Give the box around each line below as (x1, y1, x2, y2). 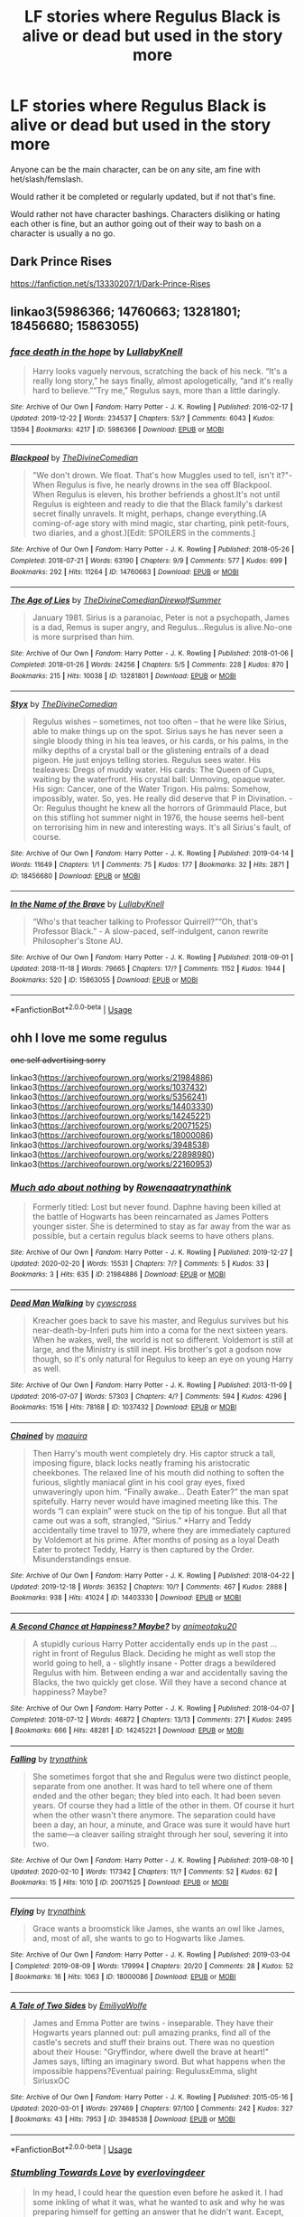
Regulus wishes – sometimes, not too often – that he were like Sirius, (32, 716, 287, 727)
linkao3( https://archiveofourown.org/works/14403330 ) (10, 1100, 215, 1111)
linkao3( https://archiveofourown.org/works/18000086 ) (10, 1129, 214, 1140)
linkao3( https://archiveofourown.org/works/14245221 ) (10, 1110, 211, 1121)
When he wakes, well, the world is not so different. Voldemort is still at (32, 1335, 294, 1345)
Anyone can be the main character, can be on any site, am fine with (10, 164, 261, 175)
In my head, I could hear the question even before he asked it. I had (32, 2186, 283, 2198)
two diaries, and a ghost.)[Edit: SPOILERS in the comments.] (32, 527, 256, 539)
